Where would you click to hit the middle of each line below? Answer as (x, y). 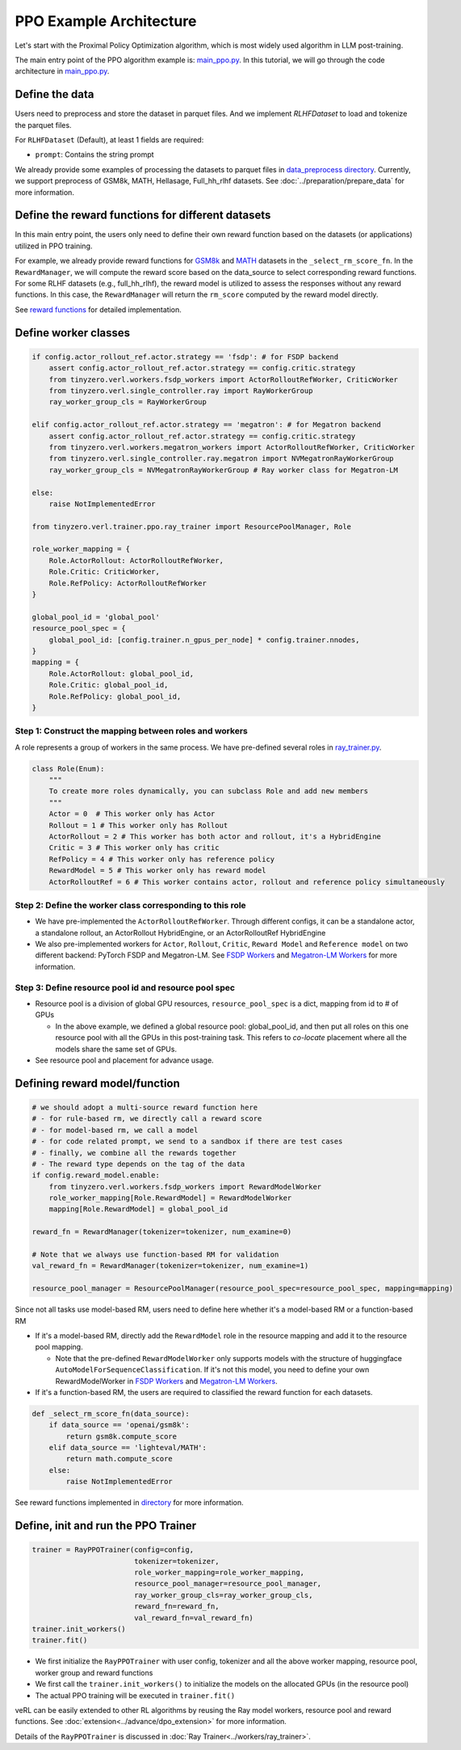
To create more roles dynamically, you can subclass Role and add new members (209, 791)
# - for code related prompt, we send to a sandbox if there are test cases (187, 1141)
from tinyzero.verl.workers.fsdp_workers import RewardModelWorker (185, 1186)
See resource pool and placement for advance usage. (124, 1060)
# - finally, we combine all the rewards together (134, 1153)
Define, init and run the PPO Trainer (106, 1526)
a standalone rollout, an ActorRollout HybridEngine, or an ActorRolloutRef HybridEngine (180, 932)
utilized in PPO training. (54, 246)
